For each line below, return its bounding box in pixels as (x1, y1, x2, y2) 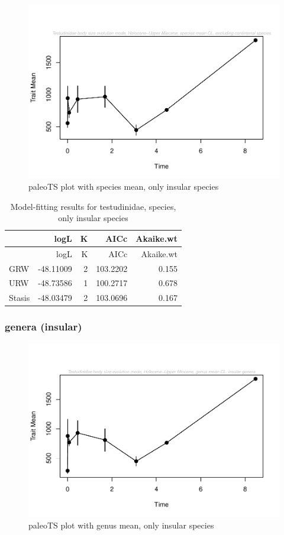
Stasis (9, 291, 30, 304)
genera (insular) (5, 319, 82, 334)
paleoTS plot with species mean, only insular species (28, 180, 219, 193)
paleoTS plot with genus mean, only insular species (28, 518, 214, 531)
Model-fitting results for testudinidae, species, (10, 200, 176, 212)
